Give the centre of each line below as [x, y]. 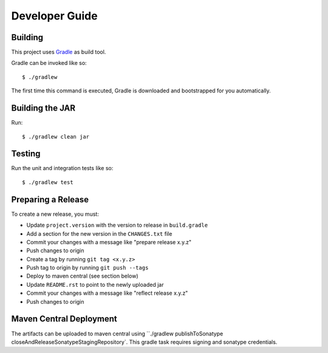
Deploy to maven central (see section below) [82, 276]
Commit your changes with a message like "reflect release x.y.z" [107, 293]
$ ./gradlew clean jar [56, 136]
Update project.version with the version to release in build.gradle [117, 225]
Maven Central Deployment [64, 319]
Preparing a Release [50, 200]
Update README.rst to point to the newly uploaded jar [95, 284]
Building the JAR [43, 108]
